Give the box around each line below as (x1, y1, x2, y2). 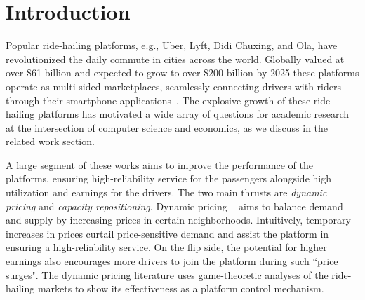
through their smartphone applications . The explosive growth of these (6, 93, 311, 107)
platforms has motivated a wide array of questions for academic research (37, 107, 350, 121)
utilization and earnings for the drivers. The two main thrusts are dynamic (6, 185, 327, 200)
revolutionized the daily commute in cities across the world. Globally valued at (6, 51, 345, 66)
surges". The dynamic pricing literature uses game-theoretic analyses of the (6, 267, 328, 282)
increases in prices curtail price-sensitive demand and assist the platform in (6, 226, 329, 240)
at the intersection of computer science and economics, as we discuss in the (6, 120, 328, 135)
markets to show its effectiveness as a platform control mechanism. (37, 281, 324, 296)
